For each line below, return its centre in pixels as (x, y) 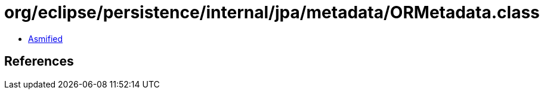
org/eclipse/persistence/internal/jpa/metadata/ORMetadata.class (272, 12)
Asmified (46, 38)
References (39, 61)
